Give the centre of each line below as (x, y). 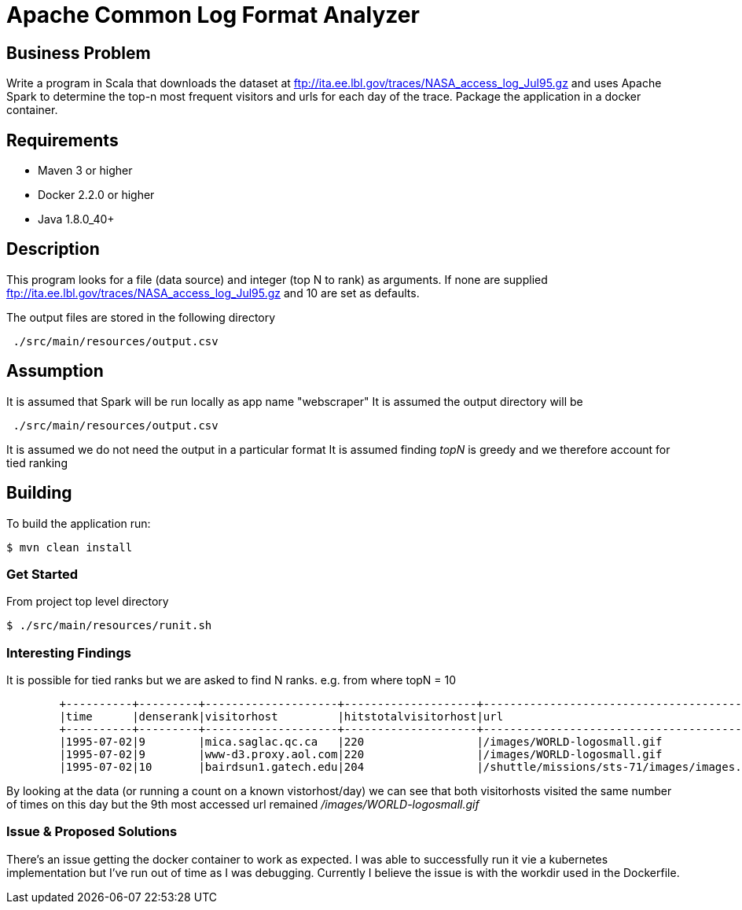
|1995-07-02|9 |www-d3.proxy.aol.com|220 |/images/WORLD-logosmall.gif (361, 755)
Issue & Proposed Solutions (92, 832)
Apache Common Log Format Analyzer (213, 15)
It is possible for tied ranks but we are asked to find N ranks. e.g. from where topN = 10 (231, 680)
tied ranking (37, 462)
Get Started (42, 574)
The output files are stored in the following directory (141, 317)
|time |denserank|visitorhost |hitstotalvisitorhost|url (281, 717)
